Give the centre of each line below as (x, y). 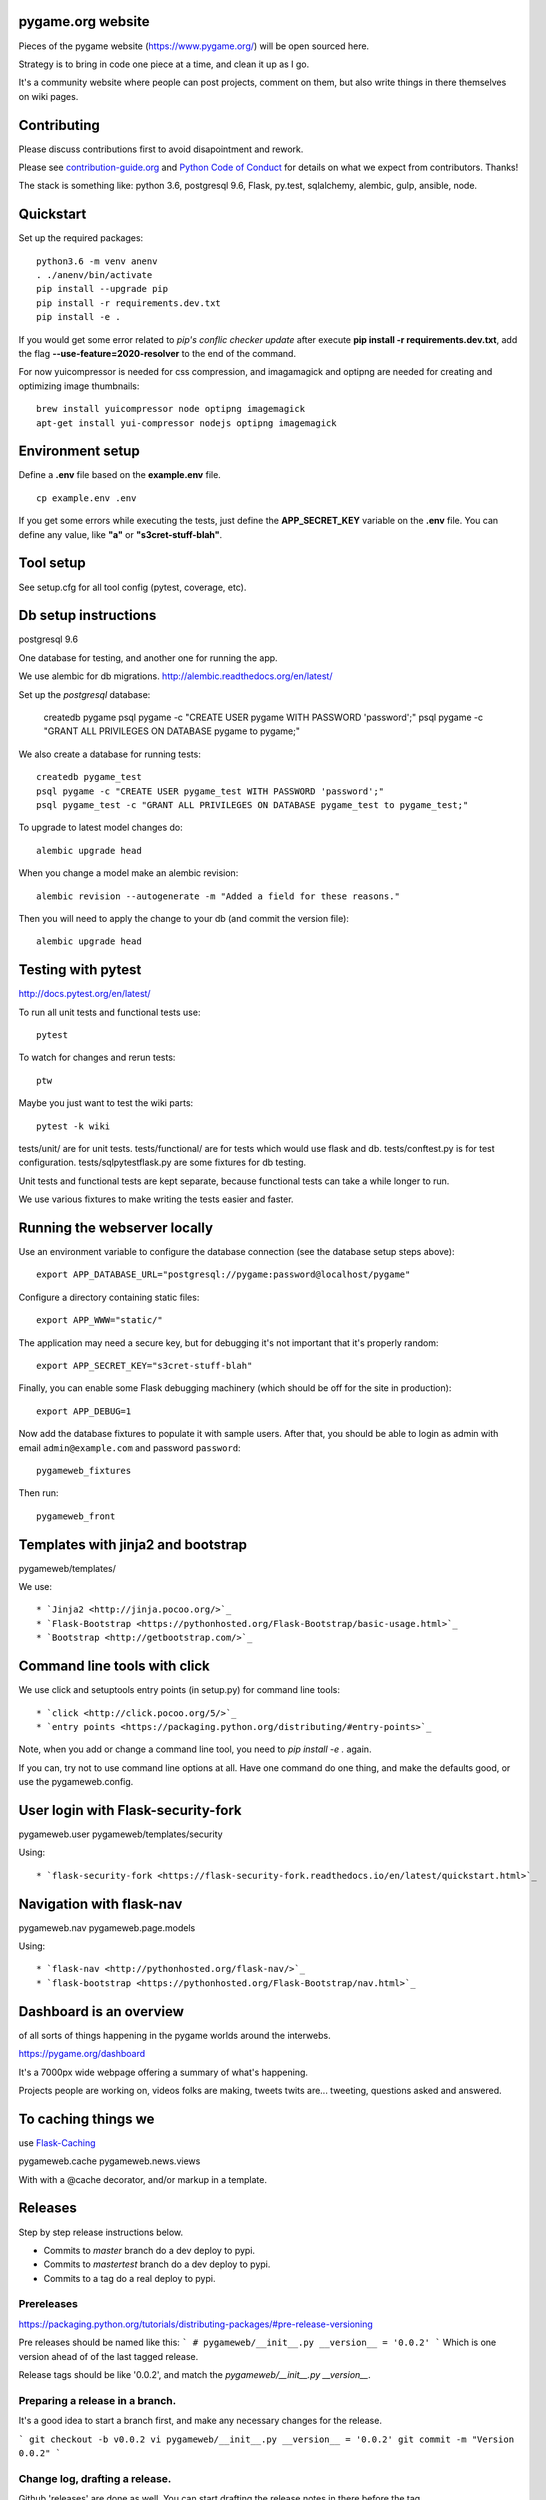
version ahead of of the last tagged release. (108, 2356)
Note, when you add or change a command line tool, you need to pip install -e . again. (195, 1749)
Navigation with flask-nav (100, 1903)
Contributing (59, 125)
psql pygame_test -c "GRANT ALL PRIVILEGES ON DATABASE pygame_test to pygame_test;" (252, 804)
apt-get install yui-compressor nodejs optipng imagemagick (186, 423)
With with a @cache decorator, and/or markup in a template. (142, 2179)
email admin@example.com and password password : (129, 1447)
